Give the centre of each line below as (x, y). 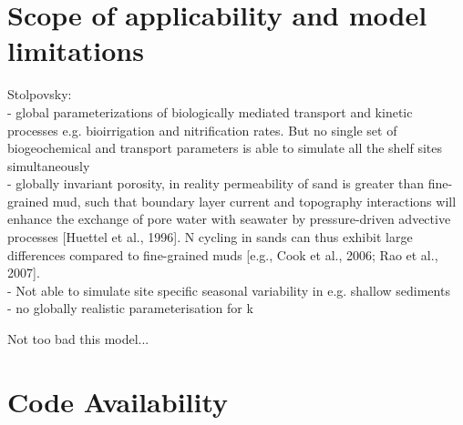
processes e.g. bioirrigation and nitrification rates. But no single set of (202, 130)
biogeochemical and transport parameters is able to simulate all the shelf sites (225, 148)
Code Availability (118, 401)
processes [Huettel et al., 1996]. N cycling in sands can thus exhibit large (210, 237)
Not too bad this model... (78, 339)
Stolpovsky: (40, 94)
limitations (76, 51)
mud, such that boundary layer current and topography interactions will (254, 201)
